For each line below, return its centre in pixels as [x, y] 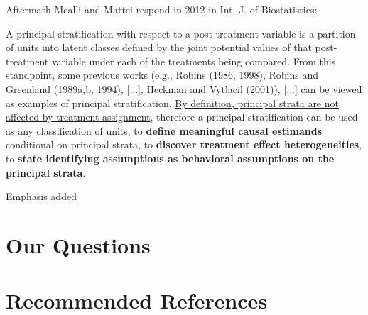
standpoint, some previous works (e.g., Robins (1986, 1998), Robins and [162, 75]
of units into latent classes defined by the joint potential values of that [159, 47]
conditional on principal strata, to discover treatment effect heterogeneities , [184, 144]
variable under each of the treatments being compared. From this [194, 61]
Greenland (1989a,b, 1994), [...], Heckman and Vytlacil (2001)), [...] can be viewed [184, 88]
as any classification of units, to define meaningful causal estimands [164, 130]
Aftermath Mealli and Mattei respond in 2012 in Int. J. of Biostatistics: [162, 9]
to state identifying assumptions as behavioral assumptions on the [170, 158]
